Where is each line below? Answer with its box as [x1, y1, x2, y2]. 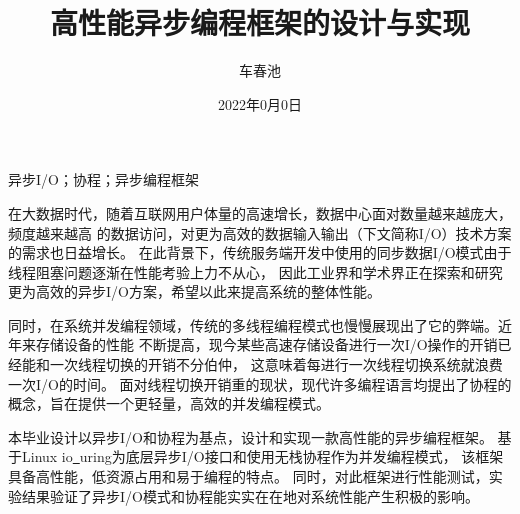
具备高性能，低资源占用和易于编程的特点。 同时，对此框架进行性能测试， [8, 466, 489, 487]
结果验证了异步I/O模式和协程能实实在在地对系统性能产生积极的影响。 [21, 485, 479, 506]
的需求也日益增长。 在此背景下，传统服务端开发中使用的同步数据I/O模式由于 [8, 242, 512, 263]
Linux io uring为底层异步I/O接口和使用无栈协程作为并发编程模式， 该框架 [21, 446, 504, 467]
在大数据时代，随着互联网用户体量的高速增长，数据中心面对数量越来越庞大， [8, 202, 512, 223]
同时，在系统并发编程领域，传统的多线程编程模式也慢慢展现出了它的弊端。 [8, 314, 498, 335]
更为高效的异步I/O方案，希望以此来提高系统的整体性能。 [8, 281, 381, 302]
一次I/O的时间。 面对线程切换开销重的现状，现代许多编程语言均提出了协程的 [8, 373, 512, 394]
